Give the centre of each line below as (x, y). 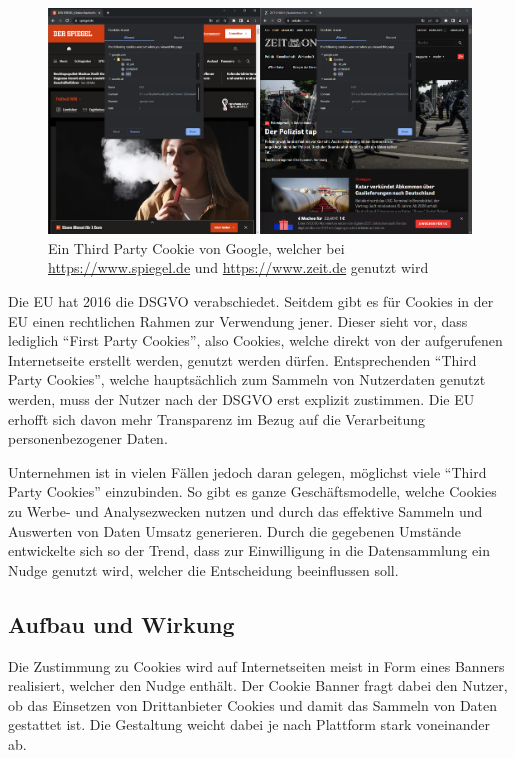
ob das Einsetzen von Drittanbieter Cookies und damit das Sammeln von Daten (253, 704)
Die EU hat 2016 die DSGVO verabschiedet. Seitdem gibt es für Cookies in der (251, 301)
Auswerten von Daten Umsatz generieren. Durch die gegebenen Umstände (235, 530)
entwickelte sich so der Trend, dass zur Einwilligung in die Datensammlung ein (249, 550)
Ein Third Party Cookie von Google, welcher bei (196, 247)
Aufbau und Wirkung (121, 623)
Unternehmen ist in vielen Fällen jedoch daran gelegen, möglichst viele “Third (247, 471)
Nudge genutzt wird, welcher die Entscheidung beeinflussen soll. (203, 569)
